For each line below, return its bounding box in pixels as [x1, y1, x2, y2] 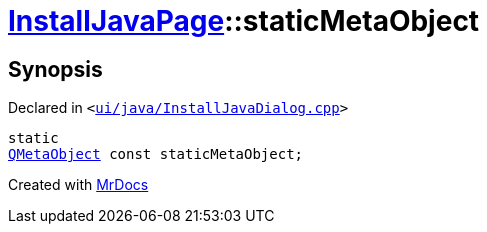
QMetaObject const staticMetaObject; [8, 146, 304, 163]
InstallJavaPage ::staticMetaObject [8, 4, 480, 38]
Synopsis [8, 56, 103, 82]
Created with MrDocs [8, 176, 149, 194]
